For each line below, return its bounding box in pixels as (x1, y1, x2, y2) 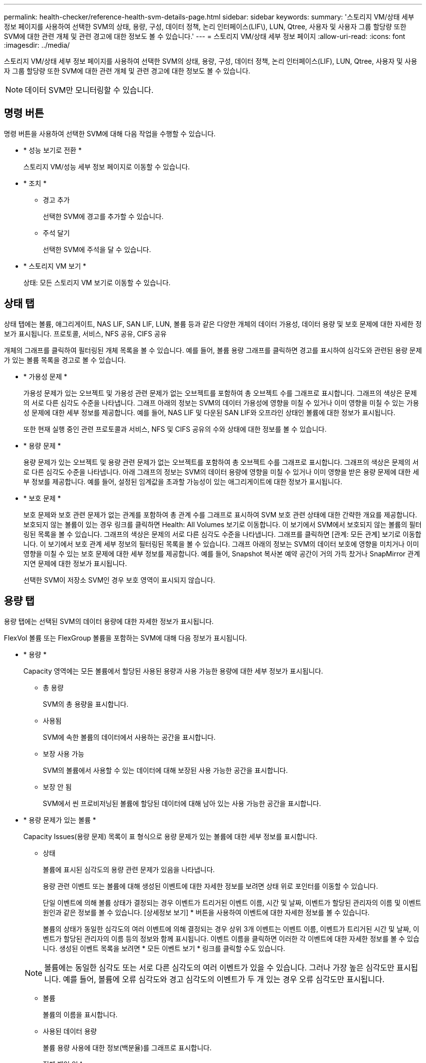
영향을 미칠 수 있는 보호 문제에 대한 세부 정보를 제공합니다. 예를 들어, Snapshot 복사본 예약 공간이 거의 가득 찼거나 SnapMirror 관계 (23, 549, 420, 558)
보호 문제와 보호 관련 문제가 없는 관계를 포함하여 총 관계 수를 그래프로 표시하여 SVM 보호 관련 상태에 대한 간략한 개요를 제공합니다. (23, 510, 417, 519)
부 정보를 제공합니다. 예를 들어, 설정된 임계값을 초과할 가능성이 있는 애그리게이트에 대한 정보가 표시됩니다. (23, 477, 342, 486)
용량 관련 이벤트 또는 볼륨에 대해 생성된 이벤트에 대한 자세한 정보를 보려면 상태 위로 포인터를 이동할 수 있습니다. (43, 881, 378, 890)
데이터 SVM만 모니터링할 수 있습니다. (25, 85, 154, 95)
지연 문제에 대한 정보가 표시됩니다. (23, 559, 127, 568)
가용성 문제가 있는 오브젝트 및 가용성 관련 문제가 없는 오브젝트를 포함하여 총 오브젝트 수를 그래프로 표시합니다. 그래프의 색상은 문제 (23, 388, 417, 397)
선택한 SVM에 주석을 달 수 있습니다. (43, 245, 151, 254)
